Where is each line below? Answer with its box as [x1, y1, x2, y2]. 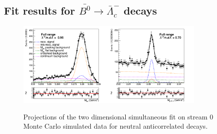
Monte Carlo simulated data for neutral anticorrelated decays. [23, 121, 208, 131]
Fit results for [4, 3, 75, 18]
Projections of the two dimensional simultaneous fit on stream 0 [23, 111, 214, 121]
